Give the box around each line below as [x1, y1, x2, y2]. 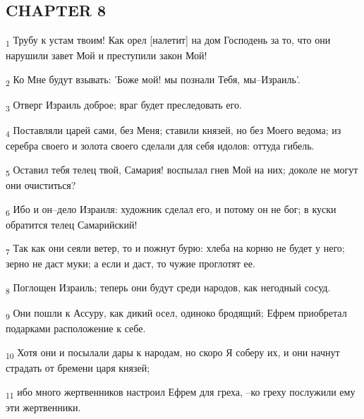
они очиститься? [6, 178, 76, 193]
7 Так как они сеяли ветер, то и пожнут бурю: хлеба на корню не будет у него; [6, 241, 345, 257]
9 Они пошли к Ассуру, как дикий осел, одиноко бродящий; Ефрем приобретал [6, 305, 347, 322]
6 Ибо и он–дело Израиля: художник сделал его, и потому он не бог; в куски [6, 201, 336, 218]
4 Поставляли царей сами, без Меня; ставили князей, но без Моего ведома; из [6, 123, 341, 139]
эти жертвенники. [6, 399, 81, 414]
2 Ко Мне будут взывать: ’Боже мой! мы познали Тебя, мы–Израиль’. [6, 71, 301, 88]
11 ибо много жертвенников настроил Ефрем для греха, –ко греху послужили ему [6, 384, 356, 401]
